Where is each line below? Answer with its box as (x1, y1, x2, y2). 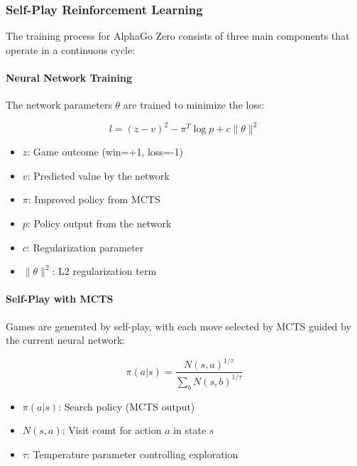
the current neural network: (6, 332, 126, 347)
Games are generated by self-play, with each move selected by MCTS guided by (6, 318, 351, 333)
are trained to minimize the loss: (123, 97, 265, 112)
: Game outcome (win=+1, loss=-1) (27, 144, 183, 159)
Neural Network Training (6, 70, 132, 85)
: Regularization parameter (26, 239, 144, 254)
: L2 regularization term (52, 264, 157, 278)
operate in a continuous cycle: (6, 42, 136, 57)
